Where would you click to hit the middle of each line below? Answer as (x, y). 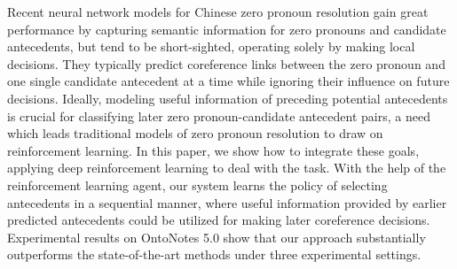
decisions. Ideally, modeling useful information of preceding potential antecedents (228, 98)
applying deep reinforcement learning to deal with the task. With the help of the (227, 168)
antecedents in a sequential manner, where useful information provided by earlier (227, 202)
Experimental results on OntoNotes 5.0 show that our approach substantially (217, 237)
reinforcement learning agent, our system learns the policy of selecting (197, 184)
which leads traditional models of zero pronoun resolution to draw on (195, 133)
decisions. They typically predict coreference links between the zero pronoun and (226, 63)
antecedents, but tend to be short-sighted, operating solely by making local (211, 46)
